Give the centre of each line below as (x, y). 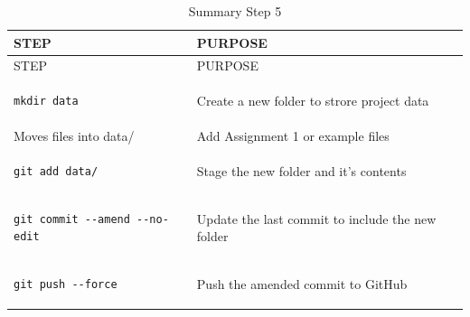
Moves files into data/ (74, 136)
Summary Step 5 (235, 11)
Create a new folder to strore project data (313, 101)
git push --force (66, 285)
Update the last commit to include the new (316, 218)
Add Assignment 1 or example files (293, 136)
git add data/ (56, 171)
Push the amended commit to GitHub (302, 284)
